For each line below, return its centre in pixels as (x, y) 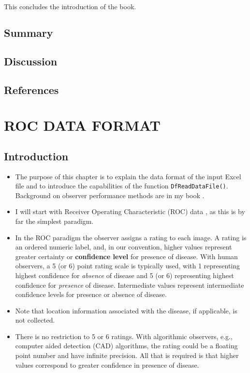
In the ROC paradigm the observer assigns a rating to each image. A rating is (131, 237)
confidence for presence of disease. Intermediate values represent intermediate (130, 285)
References (31, 89)
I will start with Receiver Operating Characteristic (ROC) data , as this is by (130, 211)
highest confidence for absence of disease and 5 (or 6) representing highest (125, 275)
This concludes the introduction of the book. (70, 6)
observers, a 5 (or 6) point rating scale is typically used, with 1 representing (128, 266)
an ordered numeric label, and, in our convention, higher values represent (124, 247)
